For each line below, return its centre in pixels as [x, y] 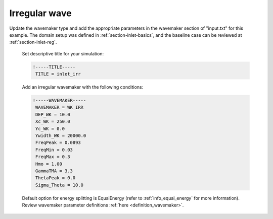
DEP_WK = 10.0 [53, 114]
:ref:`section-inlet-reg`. [33, 42]
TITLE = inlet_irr [58, 74]
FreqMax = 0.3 [53, 157]
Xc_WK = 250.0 [53, 122]
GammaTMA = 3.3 [54, 171]
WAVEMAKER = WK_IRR [59, 107]
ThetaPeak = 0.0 [56, 178]
